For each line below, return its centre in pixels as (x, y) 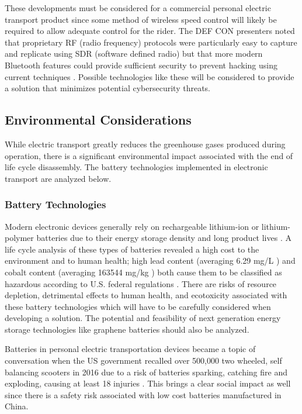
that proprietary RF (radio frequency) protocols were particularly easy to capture (151, 42)
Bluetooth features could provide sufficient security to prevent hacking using (141, 65)
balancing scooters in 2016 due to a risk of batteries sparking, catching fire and (146, 372)
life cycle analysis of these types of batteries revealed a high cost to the (132, 249)
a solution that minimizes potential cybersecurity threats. (107, 88)
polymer (19, 238)
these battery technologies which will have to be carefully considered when (138, 306)
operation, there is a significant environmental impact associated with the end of (149, 155)
